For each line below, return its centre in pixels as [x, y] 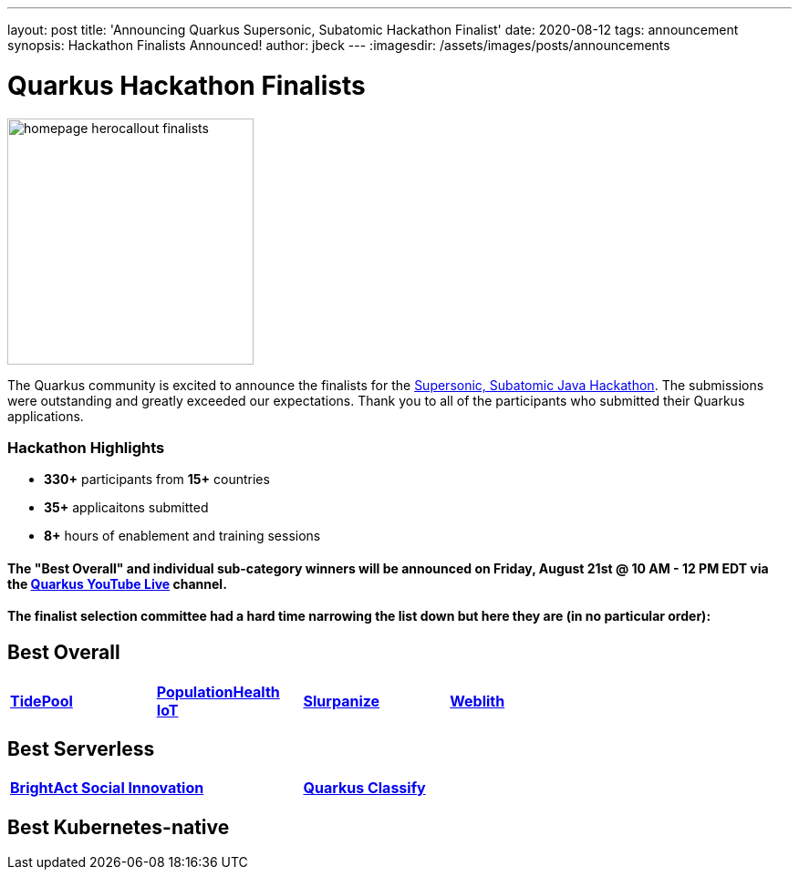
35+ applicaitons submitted [126, 508]
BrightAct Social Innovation [107, 788]
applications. [46, 416]
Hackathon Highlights [86, 447]
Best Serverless [81, 748]
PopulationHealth [218, 691]
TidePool [42, 701]
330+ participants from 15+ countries [157, 480]
